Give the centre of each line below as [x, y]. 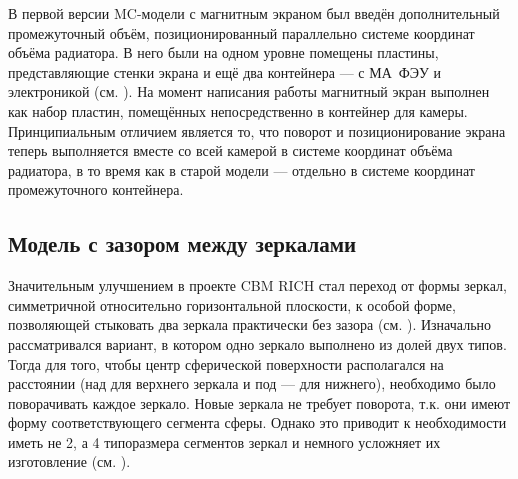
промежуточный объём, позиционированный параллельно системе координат [241, 32]
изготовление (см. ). [69, 461]
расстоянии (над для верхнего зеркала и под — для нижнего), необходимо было [252, 383]
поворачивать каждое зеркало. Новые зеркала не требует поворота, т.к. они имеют [259, 402]
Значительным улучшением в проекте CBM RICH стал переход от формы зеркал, [257, 285]
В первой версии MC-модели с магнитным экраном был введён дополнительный [254, 13]
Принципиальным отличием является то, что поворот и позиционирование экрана [257, 130]
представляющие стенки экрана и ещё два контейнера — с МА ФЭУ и [225, 71]
